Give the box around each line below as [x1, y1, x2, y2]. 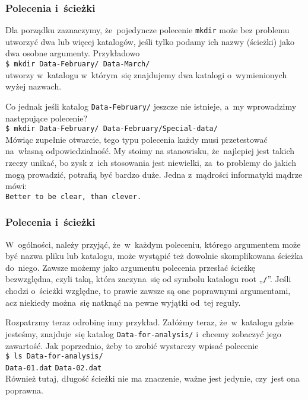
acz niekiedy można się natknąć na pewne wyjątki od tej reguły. [5, 296, 241, 308]
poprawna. [5, 384, 43, 396]
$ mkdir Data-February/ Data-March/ [5, 60, 150, 69]
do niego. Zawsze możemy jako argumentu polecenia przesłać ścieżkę [5, 261, 256, 273]
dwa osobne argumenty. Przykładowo [5, 47, 140, 59]
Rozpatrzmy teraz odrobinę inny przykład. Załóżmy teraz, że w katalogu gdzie [5, 316, 294, 328]
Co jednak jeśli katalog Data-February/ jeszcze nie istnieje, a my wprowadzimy [5, 100, 297, 112]
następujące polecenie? [5, 111, 88, 124]
